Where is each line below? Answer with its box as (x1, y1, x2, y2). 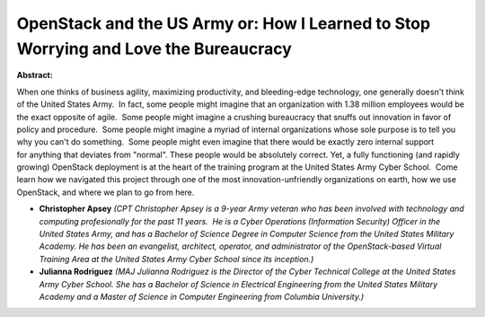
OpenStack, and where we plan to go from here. (16, 187, 195, 198)
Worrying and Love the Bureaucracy (16, 39, 292, 58)
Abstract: (16, 70, 53, 81)
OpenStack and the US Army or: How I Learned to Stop (16, 13, 431, 33)
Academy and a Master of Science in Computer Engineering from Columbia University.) (39, 291, 365, 302)
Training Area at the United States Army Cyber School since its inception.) (39, 253, 314, 264)
